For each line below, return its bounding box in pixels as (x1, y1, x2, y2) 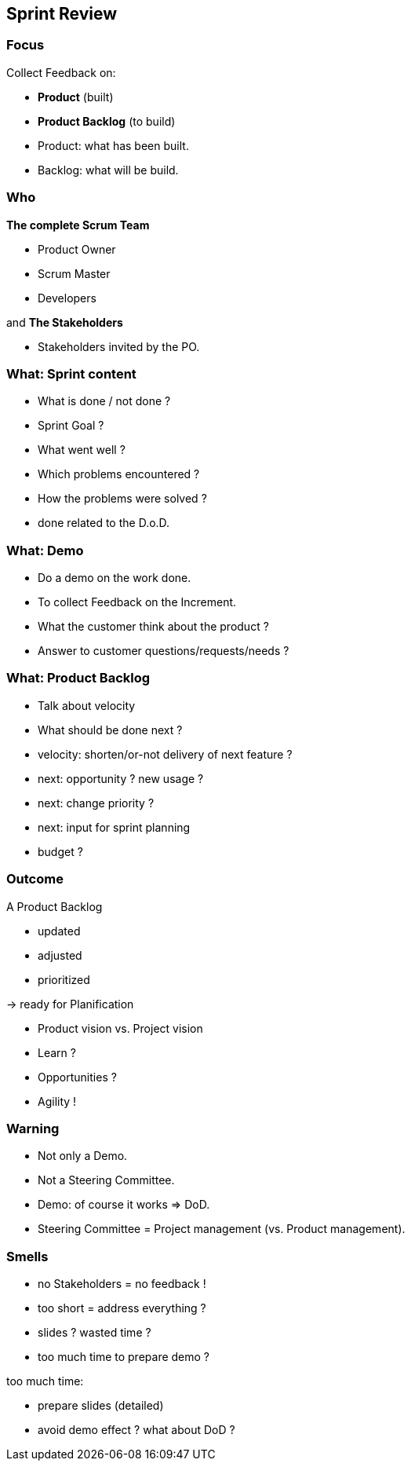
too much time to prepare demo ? (38, 1350, 210, 1364)
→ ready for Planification (6, 997, 134, 1011)
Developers (38, 291, 96, 305)
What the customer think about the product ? (38, 620, 269, 634)
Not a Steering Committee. (38, 1173, 175, 1187)
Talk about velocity (38, 698, 136, 712)
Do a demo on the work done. (38, 571, 191, 585)
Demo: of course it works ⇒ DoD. (38, 1198, 210, 1212)
